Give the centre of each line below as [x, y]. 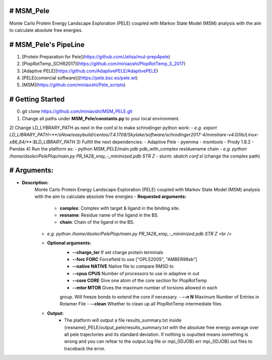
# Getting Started [37, 99]
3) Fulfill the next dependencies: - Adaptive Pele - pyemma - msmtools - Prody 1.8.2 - [165, 142]
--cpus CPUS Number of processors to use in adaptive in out [136, 273]
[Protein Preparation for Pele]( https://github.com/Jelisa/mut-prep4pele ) [96, 57]
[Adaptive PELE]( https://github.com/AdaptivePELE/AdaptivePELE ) [90, 71]
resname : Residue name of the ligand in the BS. [109, 215]
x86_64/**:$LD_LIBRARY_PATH [42, 142]
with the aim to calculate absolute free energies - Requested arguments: [110, 196]
